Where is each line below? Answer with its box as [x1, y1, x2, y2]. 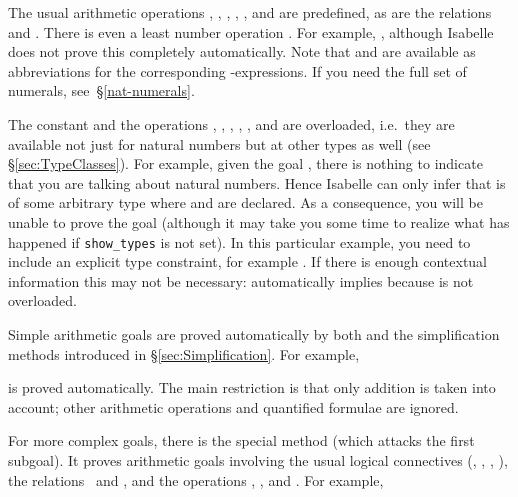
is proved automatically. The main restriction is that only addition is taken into [8, 377, 496, 398]
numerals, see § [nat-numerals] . [8, 80, 195, 101]
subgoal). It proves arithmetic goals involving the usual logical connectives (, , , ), [8, 449, 508, 470]
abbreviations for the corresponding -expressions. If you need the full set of [8, 60, 467, 81]
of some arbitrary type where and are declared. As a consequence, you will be [8, 192, 483, 213]
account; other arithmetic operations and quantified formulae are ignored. [8, 396, 459, 417]
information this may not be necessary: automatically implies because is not [8, 270, 474, 291]
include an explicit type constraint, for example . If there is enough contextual [8, 251, 488, 272]
